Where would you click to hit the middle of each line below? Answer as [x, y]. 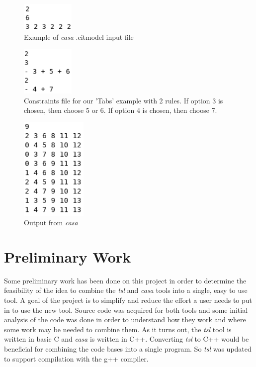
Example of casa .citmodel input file [79, 37]
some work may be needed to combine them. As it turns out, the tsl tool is [118, 329]
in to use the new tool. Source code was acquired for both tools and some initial [126, 310]
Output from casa [51, 223]
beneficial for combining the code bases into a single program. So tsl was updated [128, 348]
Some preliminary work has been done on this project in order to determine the [125, 280]
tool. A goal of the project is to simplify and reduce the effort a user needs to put [128, 300]
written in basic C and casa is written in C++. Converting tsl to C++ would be [127, 339]
